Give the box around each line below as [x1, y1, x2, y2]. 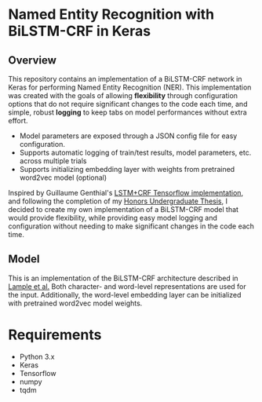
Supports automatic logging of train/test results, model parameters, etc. [19, 148, 252, 157]
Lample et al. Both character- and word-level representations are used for [8, 281, 247, 291]
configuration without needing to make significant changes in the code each [8, 221, 255, 231]
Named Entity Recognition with [8, 5, 215, 24]
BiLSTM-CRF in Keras [8, 22, 151, 40]
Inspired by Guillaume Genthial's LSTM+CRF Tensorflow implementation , [8, 188, 244, 197]
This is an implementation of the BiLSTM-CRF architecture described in [8, 273, 238, 283]
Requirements [8, 326, 102, 343]
